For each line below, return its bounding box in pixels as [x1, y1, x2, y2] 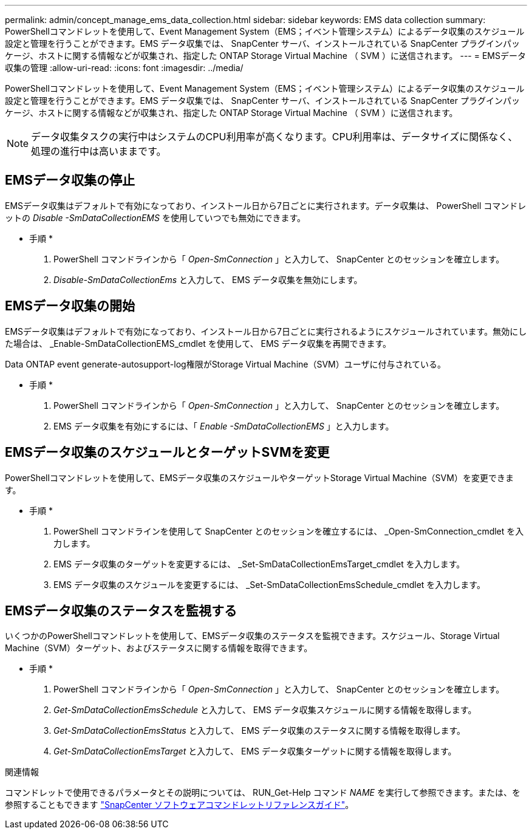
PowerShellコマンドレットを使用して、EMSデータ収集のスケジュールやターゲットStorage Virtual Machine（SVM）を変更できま [5, 472, 514, 483]
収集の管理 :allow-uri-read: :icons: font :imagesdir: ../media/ [5, 63, 244, 73]
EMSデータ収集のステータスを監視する [5, 603, 237, 618]
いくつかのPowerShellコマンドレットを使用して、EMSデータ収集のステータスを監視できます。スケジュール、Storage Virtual [5, 631, 500, 641]
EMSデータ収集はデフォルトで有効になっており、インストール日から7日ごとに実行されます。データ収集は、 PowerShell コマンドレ [5, 200, 527, 211]
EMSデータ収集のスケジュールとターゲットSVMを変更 [5, 445, 330, 460]
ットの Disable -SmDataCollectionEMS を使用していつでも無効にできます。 [5, 212, 306, 223]
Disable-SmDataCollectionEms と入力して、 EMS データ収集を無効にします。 [53, 274, 363, 285]
